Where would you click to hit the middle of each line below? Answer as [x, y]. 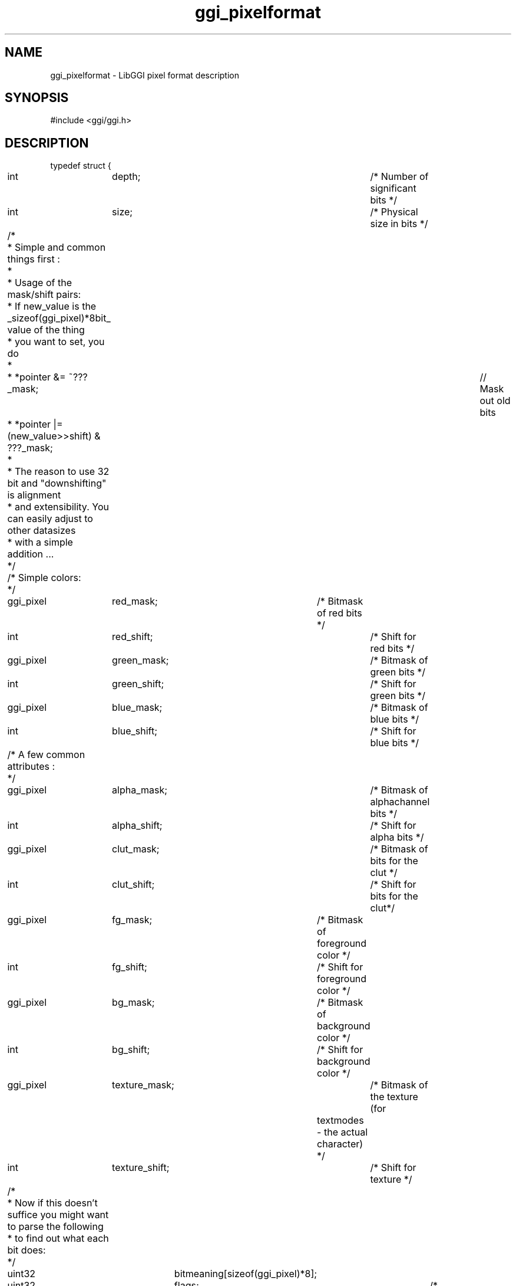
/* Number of [399, 177]
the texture [394, 1097]
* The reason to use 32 [58, 472]
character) [340, 1144]
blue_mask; [137, 708]
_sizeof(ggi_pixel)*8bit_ [59, 318]
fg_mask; [132, 920]
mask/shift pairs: [44, 295]
